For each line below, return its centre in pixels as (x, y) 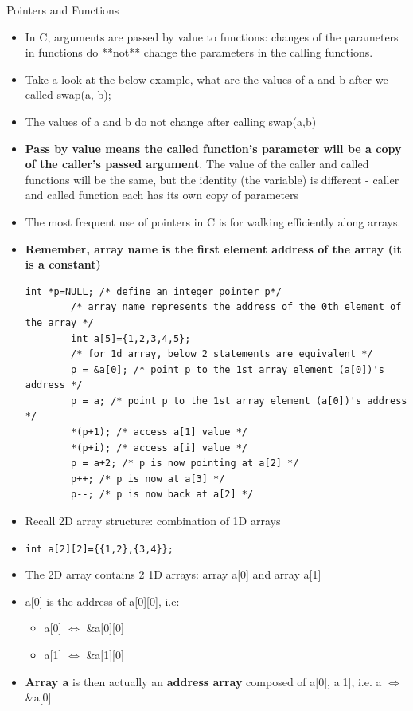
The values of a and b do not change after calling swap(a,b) (171, 121)
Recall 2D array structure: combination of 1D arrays (153, 521)
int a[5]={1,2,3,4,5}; (131, 338)
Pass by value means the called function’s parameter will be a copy (213, 148)
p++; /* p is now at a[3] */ (148, 479)
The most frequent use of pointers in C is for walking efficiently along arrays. (213, 221)
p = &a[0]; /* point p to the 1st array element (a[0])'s (228, 369)
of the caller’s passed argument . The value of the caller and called (197, 164)
